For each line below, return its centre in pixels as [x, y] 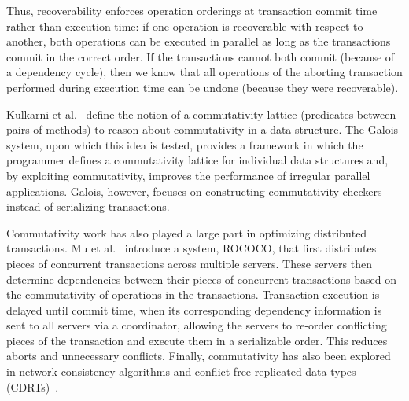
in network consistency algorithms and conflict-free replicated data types [181, 372]
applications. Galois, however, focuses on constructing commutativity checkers [194, 191]
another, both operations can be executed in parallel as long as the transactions [199, 41]
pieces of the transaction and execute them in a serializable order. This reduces [197, 340]
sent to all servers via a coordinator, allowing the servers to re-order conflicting [197, 325]
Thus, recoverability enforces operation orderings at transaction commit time [192, 10]
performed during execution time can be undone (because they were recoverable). [203, 87]
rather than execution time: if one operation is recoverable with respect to [185, 26]
